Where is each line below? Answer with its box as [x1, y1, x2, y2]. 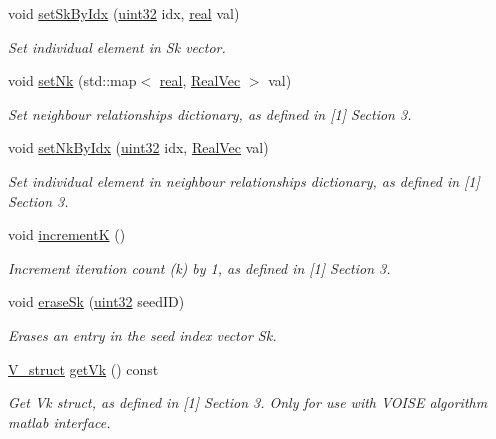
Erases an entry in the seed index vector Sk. [8, 324, 277, 345]
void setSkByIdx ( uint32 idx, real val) [8, 3, 240, 23]
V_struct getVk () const [8, 358, 159, 379]
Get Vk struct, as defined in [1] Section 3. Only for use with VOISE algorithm [8, 392, 488, 413]
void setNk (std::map [8, 70, 137, 91]
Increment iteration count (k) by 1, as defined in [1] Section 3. [8, 257, 391, 278]
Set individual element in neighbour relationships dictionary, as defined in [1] [8, 170, 480, 191]
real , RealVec [159, 70, 241, 91]
